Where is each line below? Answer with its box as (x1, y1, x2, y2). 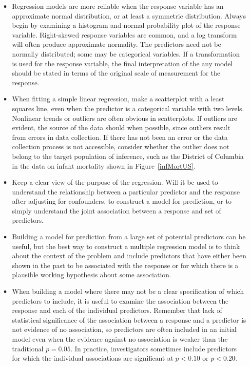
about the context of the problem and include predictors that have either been (12, 250, 246, 261)
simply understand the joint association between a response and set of (12, 205, 221, 215)
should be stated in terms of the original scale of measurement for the (12, 68, 220, 78)
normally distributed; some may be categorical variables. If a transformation (12, 48, 240, 58)
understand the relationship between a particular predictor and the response (12, 186, 240, 196)
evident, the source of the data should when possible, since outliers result (12, 122, 231, 133)
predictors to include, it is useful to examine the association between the (12, 295, 229, 306)
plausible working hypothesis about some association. (12, 270, 171, 280)
